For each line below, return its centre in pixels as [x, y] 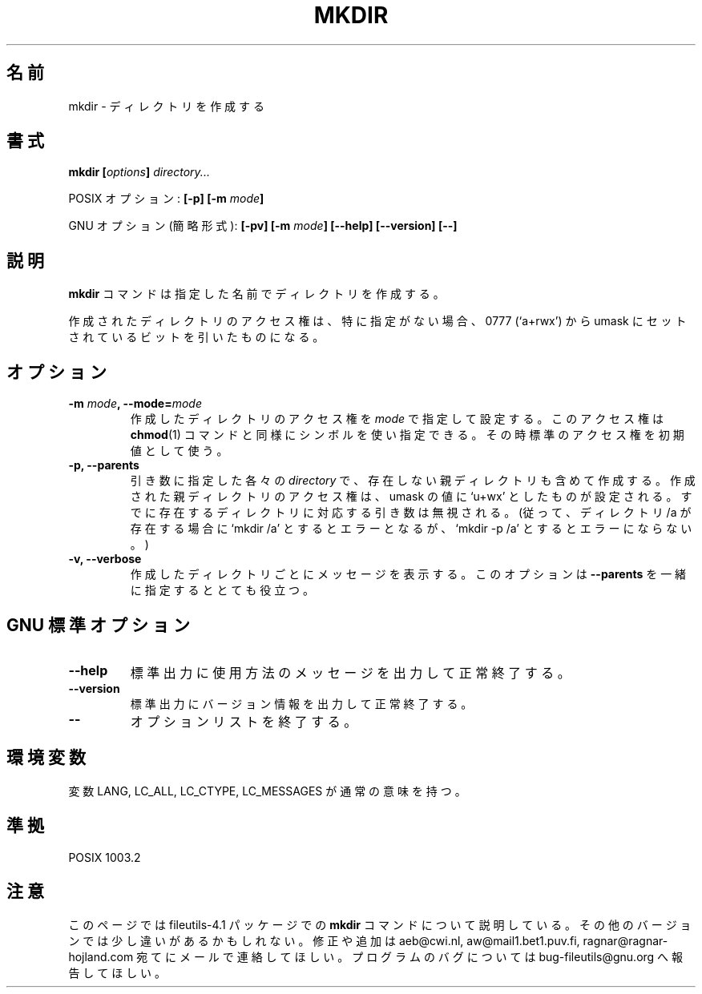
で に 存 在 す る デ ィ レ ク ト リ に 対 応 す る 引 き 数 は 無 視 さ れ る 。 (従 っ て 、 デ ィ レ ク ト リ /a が [411, 513]
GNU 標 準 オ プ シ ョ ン [98, 625]
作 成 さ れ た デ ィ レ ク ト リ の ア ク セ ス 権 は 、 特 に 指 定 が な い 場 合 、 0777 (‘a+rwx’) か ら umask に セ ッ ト [377, 321]
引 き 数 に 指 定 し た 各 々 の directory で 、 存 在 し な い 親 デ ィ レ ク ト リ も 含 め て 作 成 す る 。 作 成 [413, 481]
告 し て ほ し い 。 [117, 972]
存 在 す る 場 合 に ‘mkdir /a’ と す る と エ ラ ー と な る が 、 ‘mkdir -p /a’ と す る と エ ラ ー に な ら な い [411, 529]
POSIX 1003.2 [105, 857]
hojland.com [101, 956]
